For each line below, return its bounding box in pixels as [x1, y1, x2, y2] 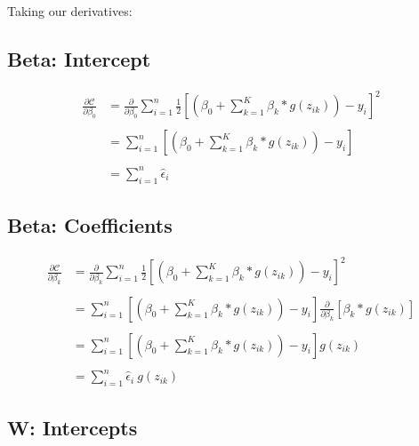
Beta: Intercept [7, 44, 151, 72]
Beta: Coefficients [7, 211, 173, 239]
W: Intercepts [7, 414, 138, 442]
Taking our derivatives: [7, 2, 133, 20]
